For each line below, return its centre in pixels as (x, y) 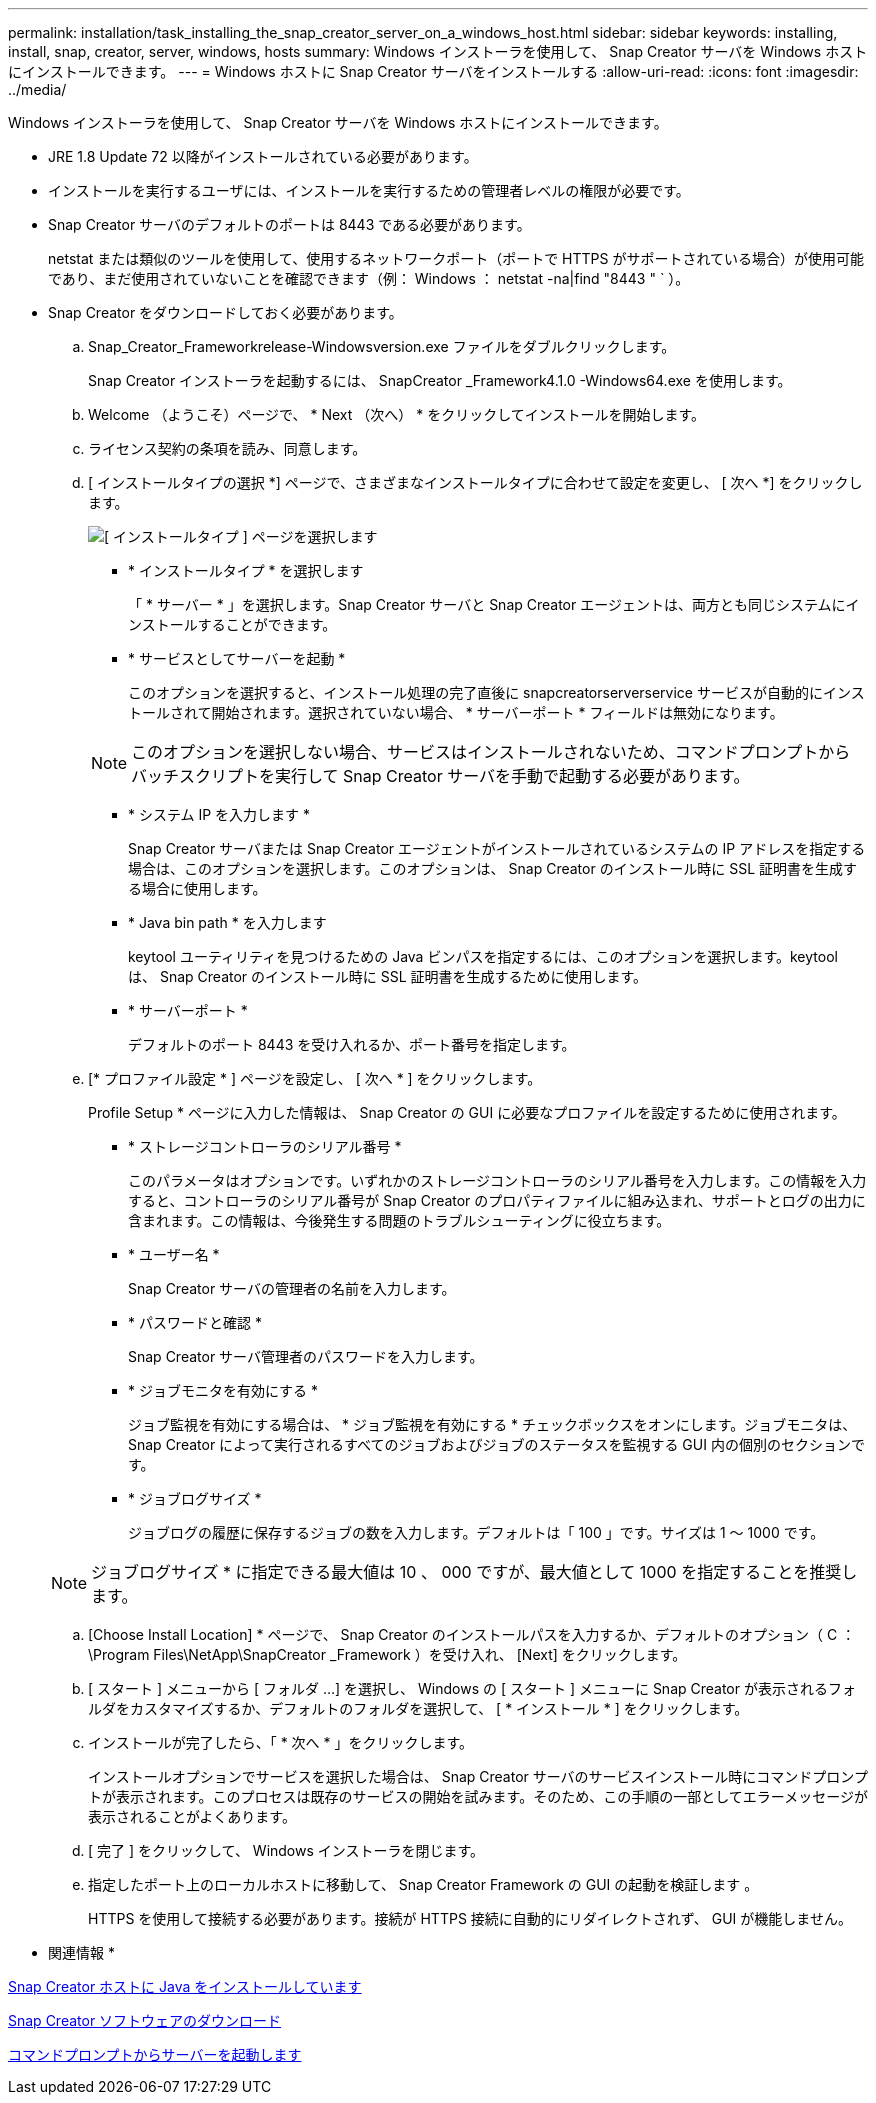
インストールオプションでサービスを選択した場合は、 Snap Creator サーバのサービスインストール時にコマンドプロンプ (478, 1776)
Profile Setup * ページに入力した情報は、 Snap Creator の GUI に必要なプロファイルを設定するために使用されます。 (467, 1112)
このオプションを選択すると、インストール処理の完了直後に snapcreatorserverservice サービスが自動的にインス (496, 692)
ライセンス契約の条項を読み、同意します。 (227, 448)
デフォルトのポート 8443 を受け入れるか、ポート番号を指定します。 (352, 1044)
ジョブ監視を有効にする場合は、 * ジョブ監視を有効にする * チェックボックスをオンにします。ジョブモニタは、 (492, 1424)
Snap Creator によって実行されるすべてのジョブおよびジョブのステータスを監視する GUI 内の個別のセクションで (496, 1444)
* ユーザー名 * (174, 1254)
